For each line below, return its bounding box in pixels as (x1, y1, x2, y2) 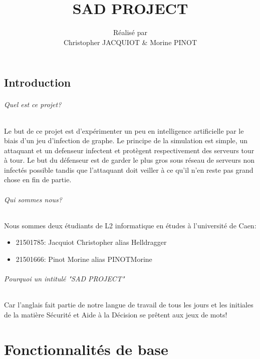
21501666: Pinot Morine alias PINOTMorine (16, 254, 152, 264)
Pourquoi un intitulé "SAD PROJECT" (4, 273, 125, 284)
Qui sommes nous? (4, 194, 62, 204)
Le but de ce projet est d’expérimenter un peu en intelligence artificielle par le (4, 125, 244, 136)
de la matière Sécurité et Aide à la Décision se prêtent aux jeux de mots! (4, 309, 227, 320)
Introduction (4, 75, 71, 90)
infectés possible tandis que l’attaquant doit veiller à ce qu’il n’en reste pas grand (4, 164, 253, 175)
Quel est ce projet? (4, 99, 62, 110)
